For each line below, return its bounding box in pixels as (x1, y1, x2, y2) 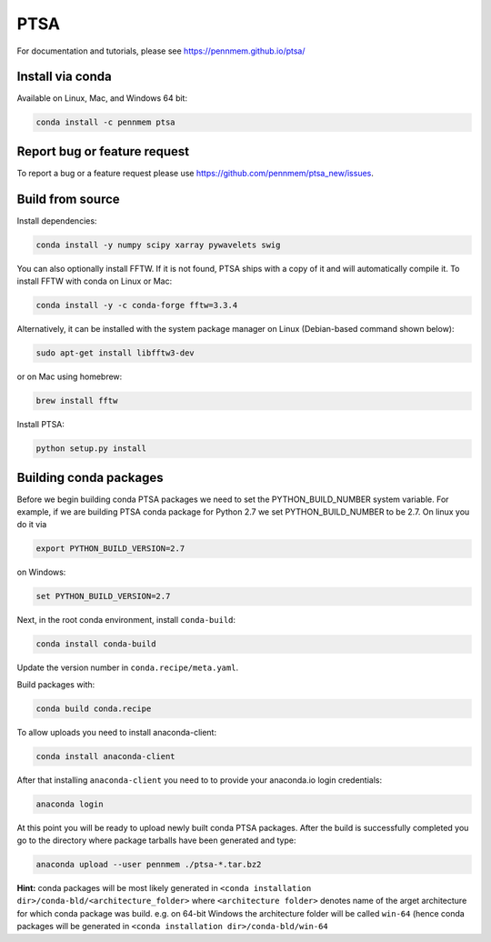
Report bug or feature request (16, 144, 190, 159)
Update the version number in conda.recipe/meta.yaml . (16, 662, 239, 673)
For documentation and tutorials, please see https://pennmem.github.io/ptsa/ (16, 45, 306, 56)
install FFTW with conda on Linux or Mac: (16, 276, 173, 286)
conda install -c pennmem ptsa (35, 117, 176, 127)
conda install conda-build (35, 639, 156, 649)
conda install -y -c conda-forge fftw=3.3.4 (35, 300, 238, 311)
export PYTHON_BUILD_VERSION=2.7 (35, 544, 185, 554)
